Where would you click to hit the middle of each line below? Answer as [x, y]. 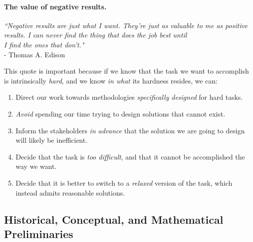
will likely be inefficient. [51, 140]
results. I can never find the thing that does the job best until [96, 35]
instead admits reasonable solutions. [70, 192]
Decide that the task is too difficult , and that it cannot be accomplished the [130, 156]
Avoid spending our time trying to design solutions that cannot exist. [120, 113]
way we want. [36, 166]
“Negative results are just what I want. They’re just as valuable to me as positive [126, 25]
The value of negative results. [55, 6]
